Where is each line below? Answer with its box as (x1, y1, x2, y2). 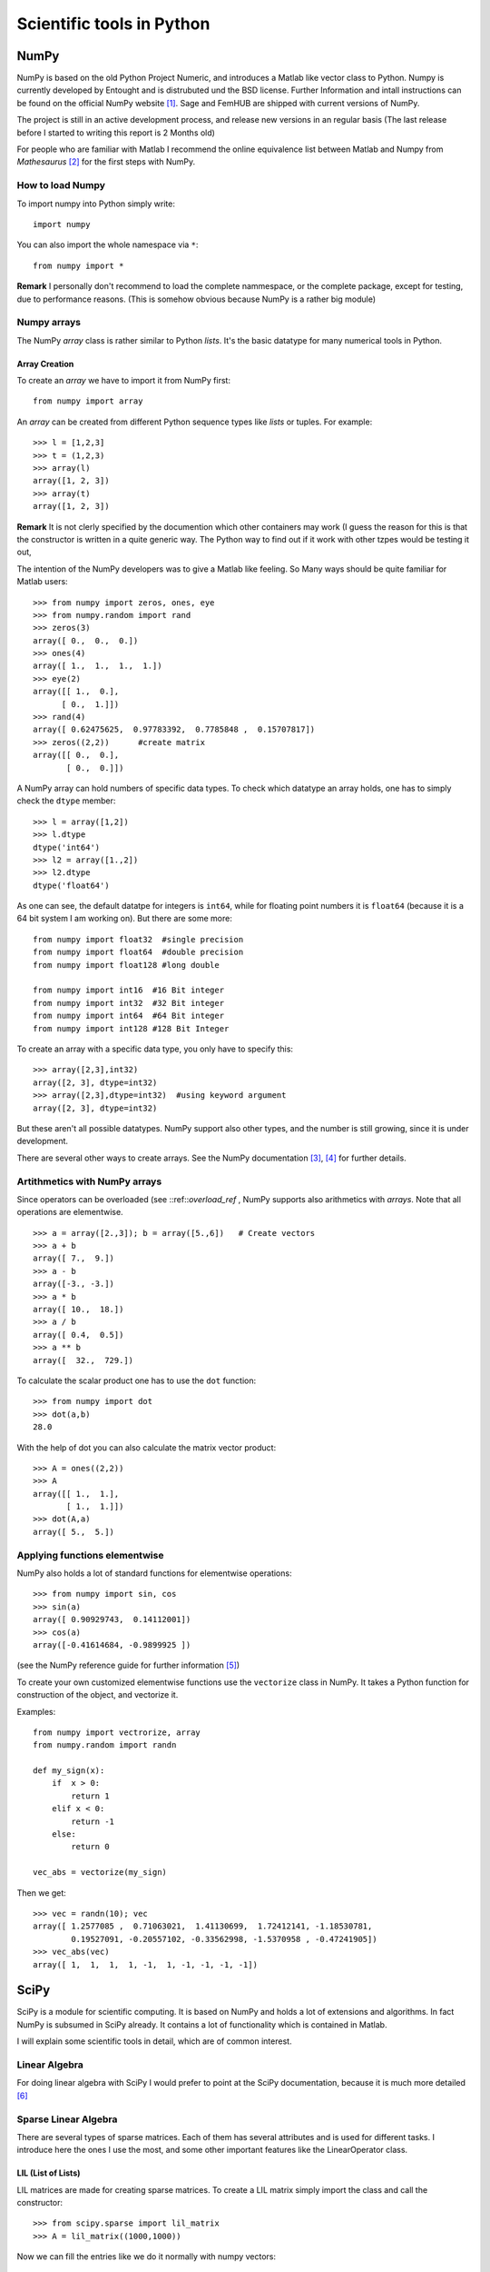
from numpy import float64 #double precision (33, 947, 244, 958)
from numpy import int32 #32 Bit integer (33, 998, 225, 1008)
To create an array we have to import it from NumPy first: (16, 375, 231, 386)
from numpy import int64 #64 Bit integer (33, 1011, 225, 1021)
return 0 (71, 1841, 110, 1852)
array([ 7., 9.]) (33, 1253, 115, 1263)
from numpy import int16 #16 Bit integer (33, 985, 225, 995)
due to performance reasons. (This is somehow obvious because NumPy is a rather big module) (16, 294, 377, 304)
